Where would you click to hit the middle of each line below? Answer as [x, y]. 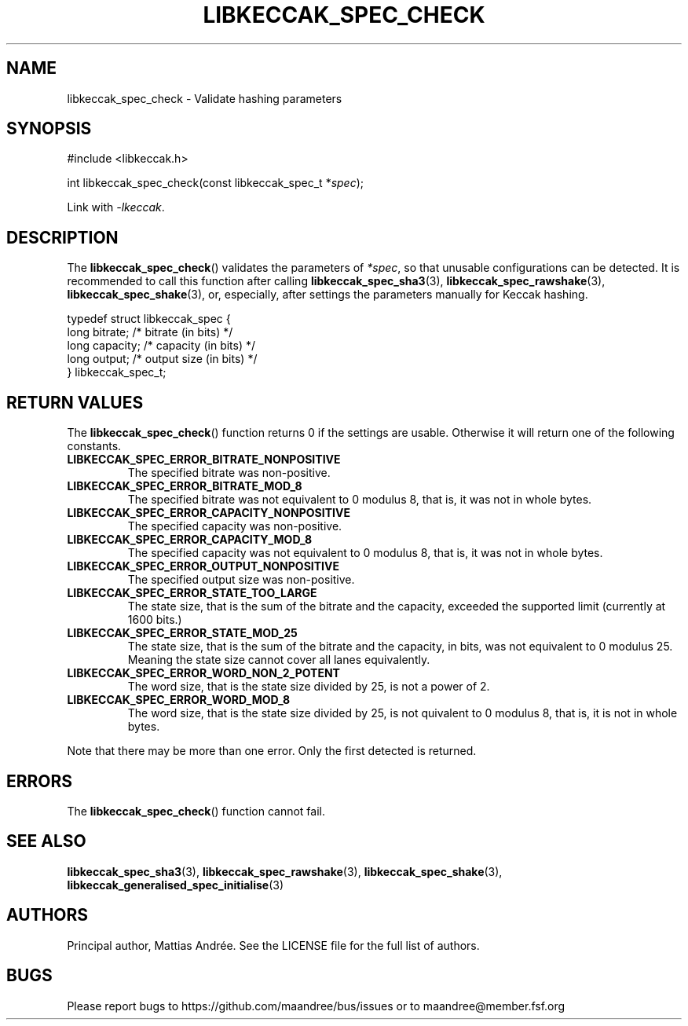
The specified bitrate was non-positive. [229, 473]
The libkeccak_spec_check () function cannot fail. [196, 811]
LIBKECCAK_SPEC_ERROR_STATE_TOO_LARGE [192, 593]
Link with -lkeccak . [116, 207]
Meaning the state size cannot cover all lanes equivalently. [279, 660]
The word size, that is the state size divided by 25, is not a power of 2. [309, 687]
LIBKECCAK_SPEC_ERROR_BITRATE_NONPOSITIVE [204, 460]
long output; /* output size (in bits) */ [162, 359]
